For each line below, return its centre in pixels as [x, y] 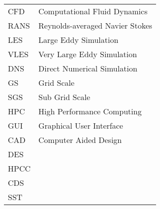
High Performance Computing [90, 111]
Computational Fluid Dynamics [93, 11]
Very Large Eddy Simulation [88, 54]
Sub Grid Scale [64, 97]
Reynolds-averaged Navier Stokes [96, 25]
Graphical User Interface [81, 125]
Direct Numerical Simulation [88, 68]
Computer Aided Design [80, 140]
